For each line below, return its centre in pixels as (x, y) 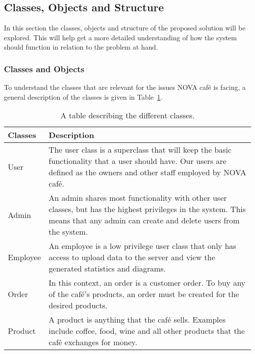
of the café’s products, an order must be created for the (144, 294)
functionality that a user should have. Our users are (138, 161)
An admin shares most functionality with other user (138, 198)
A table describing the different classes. (127, 115)
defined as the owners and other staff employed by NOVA (147, 172)
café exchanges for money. (93, 342)
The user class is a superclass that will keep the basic (140, 150)
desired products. (78, 305)
